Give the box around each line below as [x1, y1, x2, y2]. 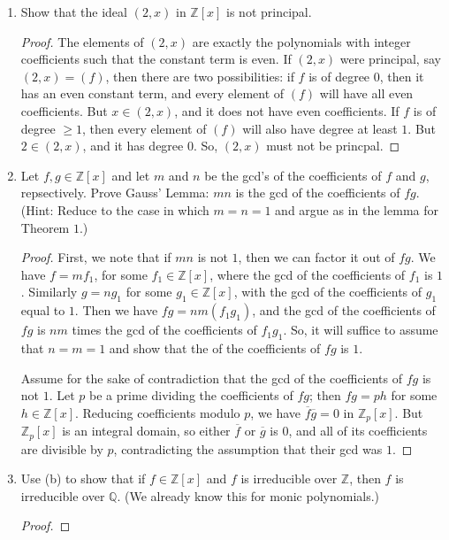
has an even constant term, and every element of [20, 84, 285, 103]
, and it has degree [82, 136, 184, 155]
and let [111, 166, 150, 184]
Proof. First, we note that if [20, 248, 171, 266]
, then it [379, 66, 424, 85]
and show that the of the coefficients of [109, 338, 321, 357]
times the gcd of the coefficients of [72, 320, 257, 339]
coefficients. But [20, 101, 108, 120]
